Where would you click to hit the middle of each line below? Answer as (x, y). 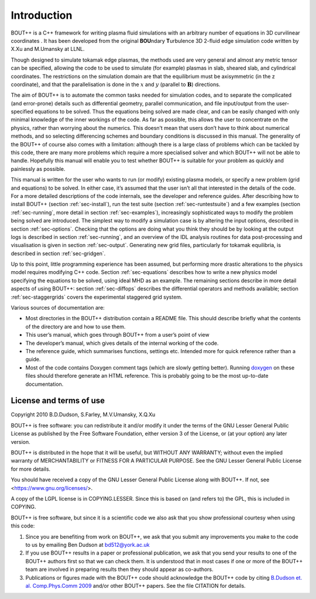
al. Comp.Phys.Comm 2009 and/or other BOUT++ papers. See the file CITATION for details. (135, 586)
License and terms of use (58, 401)
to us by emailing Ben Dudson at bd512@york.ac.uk (87, 545)
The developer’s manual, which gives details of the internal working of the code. (122, 343)
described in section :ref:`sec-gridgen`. (58, 253)
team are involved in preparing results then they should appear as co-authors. (119, 569)
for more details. (31, 469)
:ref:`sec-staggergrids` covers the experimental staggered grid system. (97, 297)
